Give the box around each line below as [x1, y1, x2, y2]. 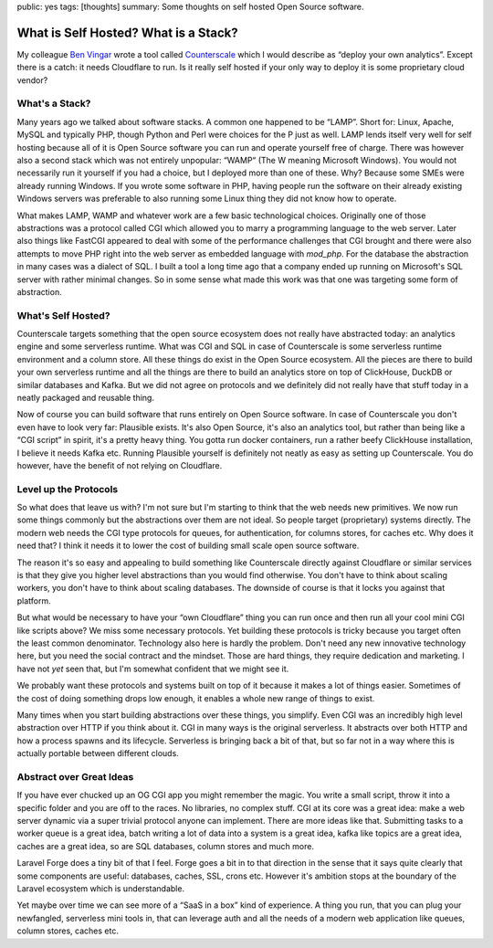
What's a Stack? [16, 97, 91, 110]
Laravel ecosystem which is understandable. [16, 883, 185, 894]
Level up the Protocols [16, 482, 119, 495]
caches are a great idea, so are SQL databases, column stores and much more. [16, 840, 315, 851]
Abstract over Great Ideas [16, 770, 134, 783]
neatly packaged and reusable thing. [16, 393, 155, 403]
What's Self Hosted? [16, 309, 110, 321]
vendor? [16, 74, 48, 86]
